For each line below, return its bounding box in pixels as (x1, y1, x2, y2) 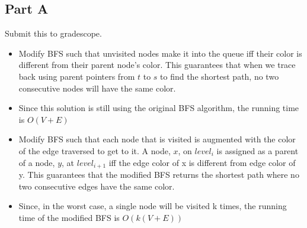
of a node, (18, 156, 55, 168)
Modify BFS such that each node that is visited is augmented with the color (18, 133, 296, 145)
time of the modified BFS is (18, 211, 120, 223)
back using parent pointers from (18, 70, 135, 82)
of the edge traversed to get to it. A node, (18, 144, 171, 157)
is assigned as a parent (216, 144, 299, 157)
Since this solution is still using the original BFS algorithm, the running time (18, 102, 299, 114)
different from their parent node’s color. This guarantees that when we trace (18, 58, 296, 71)
